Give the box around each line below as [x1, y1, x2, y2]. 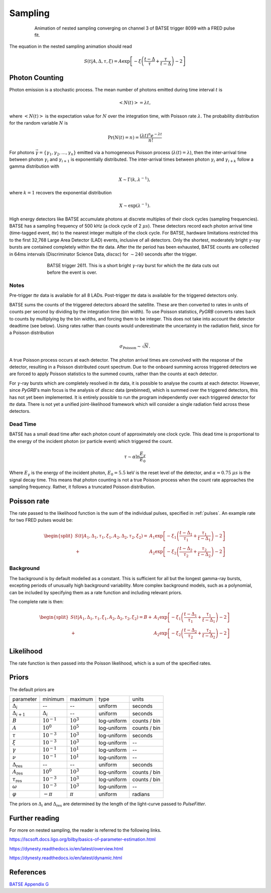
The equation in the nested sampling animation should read [9, 43, 132, 50]
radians [132, 791, 150, 798]
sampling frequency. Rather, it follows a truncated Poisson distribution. [9, 484, 156, 490]
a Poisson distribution [9, 329, 55, 336]
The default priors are [9, 686, 55, 693]
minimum [42, 696, 65, 703]
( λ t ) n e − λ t [140, 132, 163, 138]
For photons [9, 149, 35, 155]
